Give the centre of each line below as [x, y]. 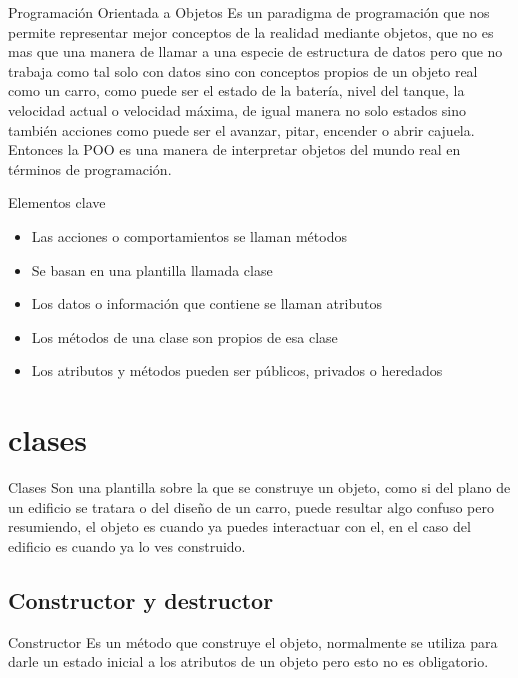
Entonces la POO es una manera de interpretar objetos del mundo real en [234, 149]
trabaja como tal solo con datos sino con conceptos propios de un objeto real [243, 70]
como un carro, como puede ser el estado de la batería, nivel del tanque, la [236, 90]
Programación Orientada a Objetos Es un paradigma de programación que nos [249, 12]
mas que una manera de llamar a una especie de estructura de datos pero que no [255, 51]
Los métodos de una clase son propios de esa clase [184, 336]
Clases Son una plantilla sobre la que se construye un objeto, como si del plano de [259, 487]
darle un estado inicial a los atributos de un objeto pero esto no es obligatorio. [248, 661]
